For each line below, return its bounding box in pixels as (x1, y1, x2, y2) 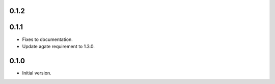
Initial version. (22, 70, 52, 76)
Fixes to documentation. (22, 36, 73, 43)
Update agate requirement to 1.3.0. (22, 43, 95, 49)
